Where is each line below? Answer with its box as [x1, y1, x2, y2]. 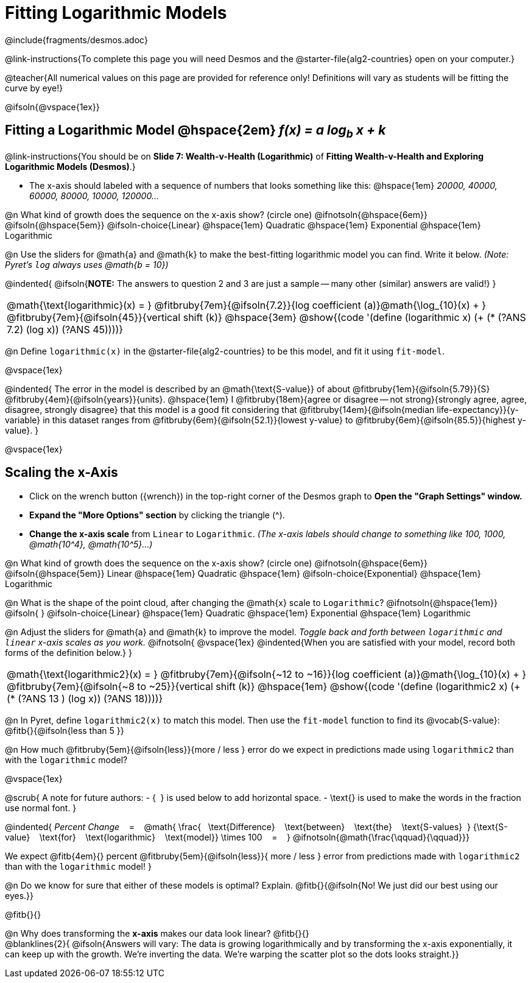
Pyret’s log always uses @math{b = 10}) [5, 259, 169, 270]
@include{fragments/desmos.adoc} [5, 34, 148, 45]
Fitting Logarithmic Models [5, 2, 227, 23]
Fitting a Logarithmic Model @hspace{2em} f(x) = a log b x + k [5, 122, 386, 141]
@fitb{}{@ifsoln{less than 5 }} [5, 725, 124, 736]
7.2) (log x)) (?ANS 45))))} [7, 323, 124, 336]
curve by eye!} [5, 82, 63, 93]
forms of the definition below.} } [5, 647, 132, 658]
